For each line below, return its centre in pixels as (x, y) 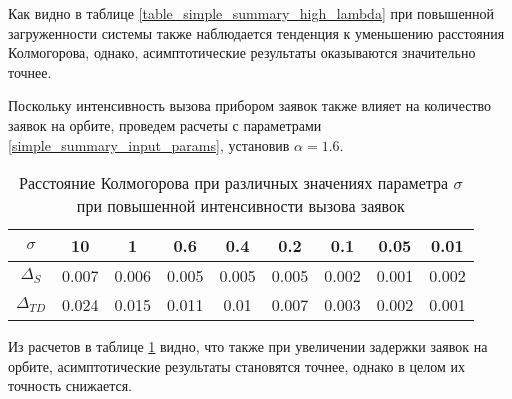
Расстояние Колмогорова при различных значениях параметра (234, 183)
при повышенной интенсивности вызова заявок (240, 206)
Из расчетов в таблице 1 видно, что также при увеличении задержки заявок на (248, 346)
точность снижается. (70, 385)
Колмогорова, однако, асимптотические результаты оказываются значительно (242, 52)
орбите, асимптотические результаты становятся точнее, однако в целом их (236, 365)
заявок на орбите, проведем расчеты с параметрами (165, 124)
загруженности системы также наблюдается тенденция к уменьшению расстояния (256, 32)
